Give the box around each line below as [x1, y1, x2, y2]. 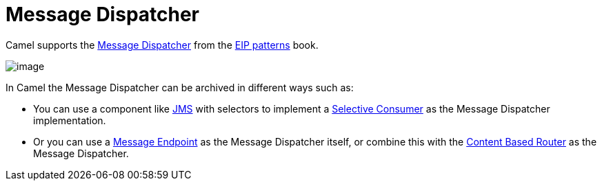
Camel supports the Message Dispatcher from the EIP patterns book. [6, 38, 319, 51]
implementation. [33, 114, 106, 126]
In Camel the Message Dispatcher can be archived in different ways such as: [6, 81, 354, 93]
